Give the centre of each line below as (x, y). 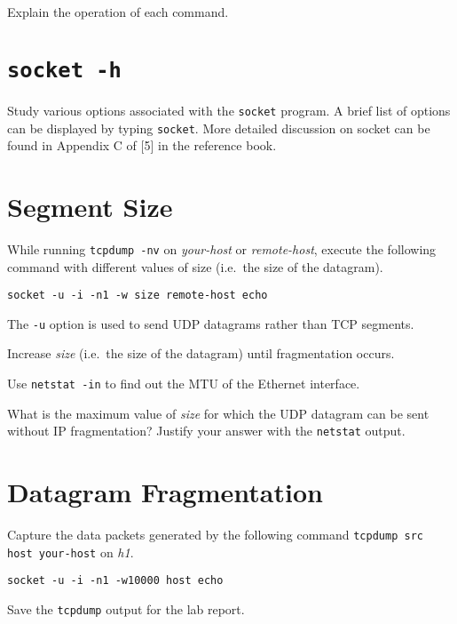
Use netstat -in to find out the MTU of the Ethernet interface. (184, 384)
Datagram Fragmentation (165, 492)
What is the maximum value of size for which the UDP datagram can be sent (218, 413)
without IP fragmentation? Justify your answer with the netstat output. (206, 431)
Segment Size (90, 206)
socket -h (64, 70)
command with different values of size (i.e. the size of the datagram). (195, 266)
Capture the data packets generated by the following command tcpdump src (215, 535)
